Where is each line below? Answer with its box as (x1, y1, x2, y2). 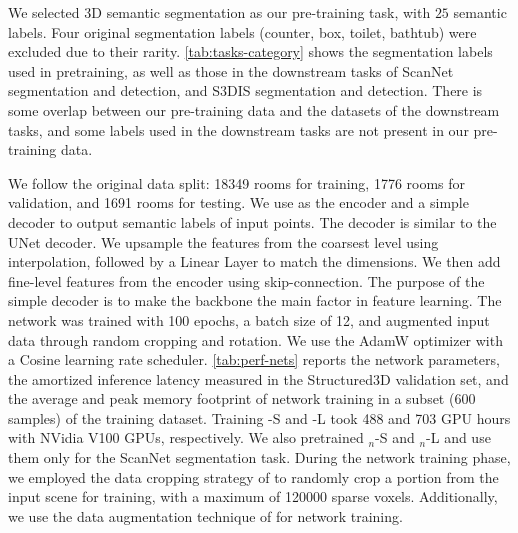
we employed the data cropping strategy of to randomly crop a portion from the (8, 466, 499, 487)
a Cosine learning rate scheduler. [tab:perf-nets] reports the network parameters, (8, 349, 500, 370)
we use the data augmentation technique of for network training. (8, 505, 403, 526)
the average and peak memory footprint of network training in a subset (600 (8, 388, 476, 409)
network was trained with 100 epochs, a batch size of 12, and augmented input (8, 309, 490, 330)
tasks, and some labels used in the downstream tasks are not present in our (8, 119, 469, 140)
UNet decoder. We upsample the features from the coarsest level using (8, 231, 439, 252)
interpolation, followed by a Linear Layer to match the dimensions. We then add (8, 251, 501, 272)
